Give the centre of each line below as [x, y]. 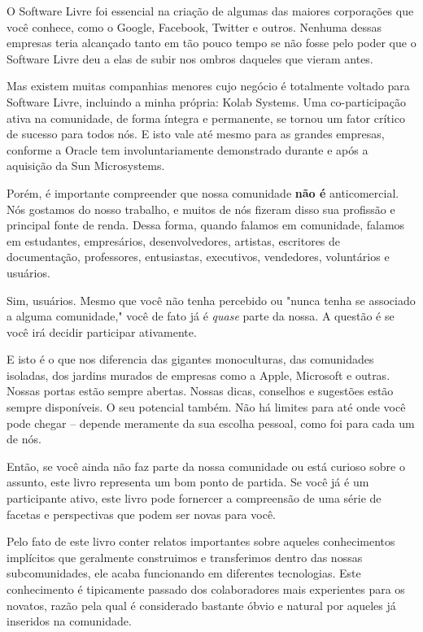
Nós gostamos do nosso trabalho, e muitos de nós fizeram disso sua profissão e [201, 209]
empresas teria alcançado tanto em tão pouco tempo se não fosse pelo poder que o [211, 43]
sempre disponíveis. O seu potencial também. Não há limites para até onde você [206, 407]
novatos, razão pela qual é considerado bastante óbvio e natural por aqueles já [201, 605]
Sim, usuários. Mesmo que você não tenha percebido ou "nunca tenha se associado [211, 300]
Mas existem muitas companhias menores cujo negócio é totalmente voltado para [208, 86]
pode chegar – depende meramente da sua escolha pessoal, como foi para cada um [211, 423]
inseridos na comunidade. [69, 621]
